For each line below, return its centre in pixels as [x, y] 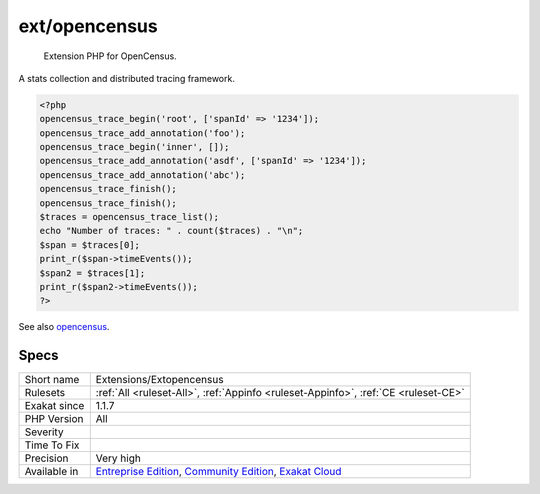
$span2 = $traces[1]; [92, 273]
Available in [51, 472]
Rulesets [44, 393]
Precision [46, 458]
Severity [44, 432]
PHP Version [54, 419]
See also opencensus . [64, 327]
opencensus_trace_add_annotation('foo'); [142, 133]
